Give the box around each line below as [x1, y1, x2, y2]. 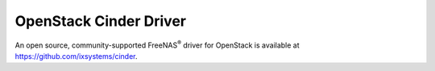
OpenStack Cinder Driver [14, 12, 187, 30]
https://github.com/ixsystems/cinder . [14, 51, 138, 61]
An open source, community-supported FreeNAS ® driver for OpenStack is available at [14, 39, 300, 50]
